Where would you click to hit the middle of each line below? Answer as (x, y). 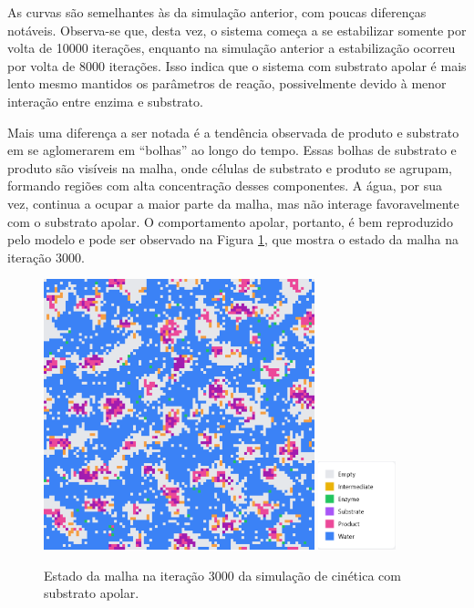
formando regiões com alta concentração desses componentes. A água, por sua (225, 185)
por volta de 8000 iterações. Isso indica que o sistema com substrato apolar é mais (237, 65)
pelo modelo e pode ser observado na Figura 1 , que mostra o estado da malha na (233, 239)
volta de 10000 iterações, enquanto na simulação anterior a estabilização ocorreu (232, 48)
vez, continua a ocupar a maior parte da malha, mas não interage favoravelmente (233, 203)
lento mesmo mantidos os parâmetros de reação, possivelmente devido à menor (227, 83)
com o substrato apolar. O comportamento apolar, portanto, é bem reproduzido (230, 221)
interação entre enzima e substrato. (105, 101)
